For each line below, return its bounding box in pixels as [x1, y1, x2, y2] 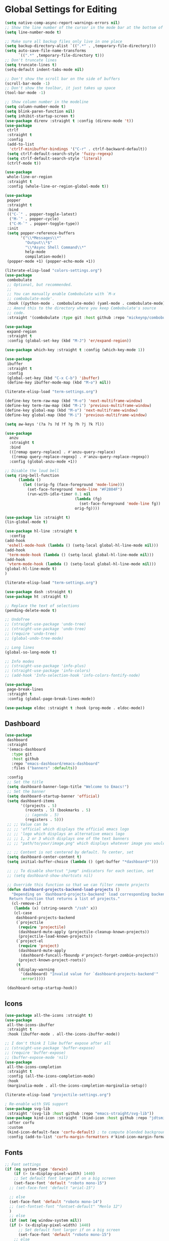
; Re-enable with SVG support [5, 1101, 69, 1106]
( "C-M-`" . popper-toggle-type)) [9, 221, 80, 226]
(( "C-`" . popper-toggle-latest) [7, 212, 78, 217]
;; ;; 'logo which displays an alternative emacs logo [7, 831, 125, 836]
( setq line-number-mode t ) [5, 29, 62, 35]
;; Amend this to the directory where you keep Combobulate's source [7, 306, 156, 311]
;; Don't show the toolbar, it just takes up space [5, 86, 116, 91]
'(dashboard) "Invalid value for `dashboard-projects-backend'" [20, 972, 158, 977]
